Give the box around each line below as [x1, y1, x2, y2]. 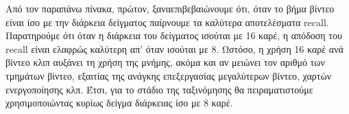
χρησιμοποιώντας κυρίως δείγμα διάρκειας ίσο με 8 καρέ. [5, 95, 233, 110]
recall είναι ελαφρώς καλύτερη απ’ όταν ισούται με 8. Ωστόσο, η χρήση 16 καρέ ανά [5, 41, 344, 56]
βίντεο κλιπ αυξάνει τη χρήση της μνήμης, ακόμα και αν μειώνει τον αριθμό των [5, 55, 325, 69]
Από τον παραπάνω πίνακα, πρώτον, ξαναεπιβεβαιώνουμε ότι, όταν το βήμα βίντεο [5, 1, 335, 15]
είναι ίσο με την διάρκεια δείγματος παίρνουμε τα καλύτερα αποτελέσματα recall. [5, 14, 329, 29]
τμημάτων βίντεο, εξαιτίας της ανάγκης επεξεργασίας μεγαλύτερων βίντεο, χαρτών [5, 68, 332, 82]
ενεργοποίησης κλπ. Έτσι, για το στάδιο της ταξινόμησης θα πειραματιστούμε [5, 82, 313, 96]
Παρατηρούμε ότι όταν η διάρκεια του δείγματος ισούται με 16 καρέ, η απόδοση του [5, 28, 342, 43]
